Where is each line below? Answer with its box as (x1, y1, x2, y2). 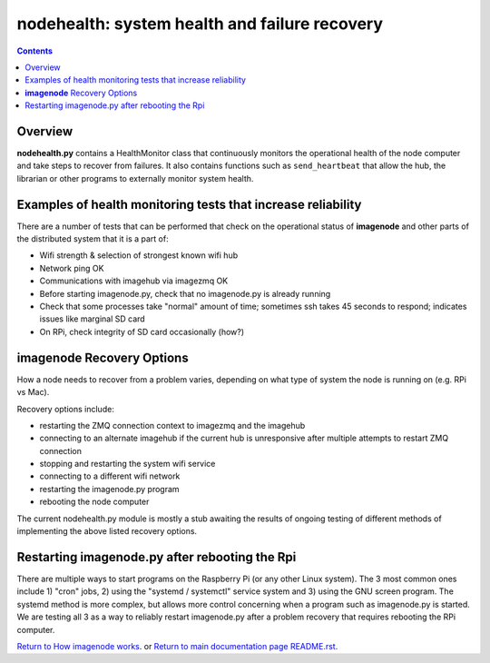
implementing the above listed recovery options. (16, 526, 198, 537)
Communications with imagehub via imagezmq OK (39, 275, 229, 286)
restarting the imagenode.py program (39, 483, 181, 494)
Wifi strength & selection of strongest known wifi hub (39, 250, 239, 261)
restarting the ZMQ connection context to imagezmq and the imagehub (39, 420, 306, 430)
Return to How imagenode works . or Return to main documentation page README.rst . (16, 640, 338, 651)
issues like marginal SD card (39, 313, 145, 324)
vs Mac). (16, 387, 50, 398)
